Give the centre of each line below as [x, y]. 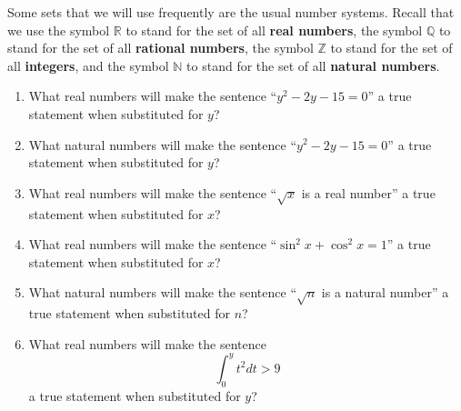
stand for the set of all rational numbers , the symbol [160, 48]
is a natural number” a [385, 292]
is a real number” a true [368, 192]
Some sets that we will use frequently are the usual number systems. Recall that [231, 12]
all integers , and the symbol [88, 65]
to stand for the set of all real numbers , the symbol [274, 30]
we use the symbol [59, 30]
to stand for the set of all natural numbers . [313, 65]
